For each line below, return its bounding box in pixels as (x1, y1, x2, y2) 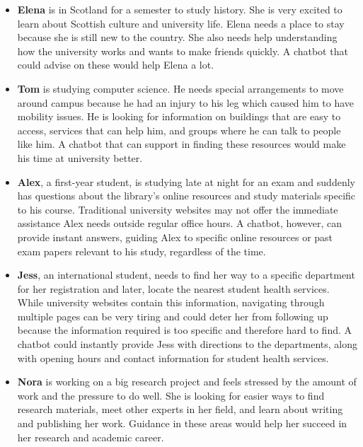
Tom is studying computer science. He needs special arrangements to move (17, 81, 344, 95)
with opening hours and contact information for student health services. (17, 350, 329, 365)
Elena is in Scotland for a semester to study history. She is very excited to (17, 2, 342, 16)
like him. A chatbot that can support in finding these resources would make (17, 137, 346, 151)
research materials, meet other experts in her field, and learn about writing (17, 402, 343, 417)
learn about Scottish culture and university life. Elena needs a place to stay (17, 16, 345, 30)
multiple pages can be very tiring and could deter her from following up (17, 308, 328, 323)
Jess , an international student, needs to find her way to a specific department (17, 267, 355, 282)
